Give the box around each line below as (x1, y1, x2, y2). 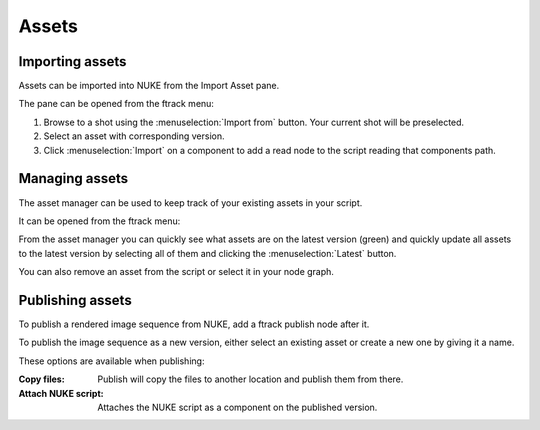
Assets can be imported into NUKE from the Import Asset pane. (18, 80, 280, 92)
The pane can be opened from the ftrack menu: (18, 98, 215, 110)
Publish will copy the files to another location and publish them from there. (97, 373, 404, 385)
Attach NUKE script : (18, 387, 104, 399)
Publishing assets (18, 291, 132, 309)
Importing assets (18, 53, 127, 70)
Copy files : (18, 373, 65, 385)
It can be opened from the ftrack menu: (18, 215, 181, 227)
